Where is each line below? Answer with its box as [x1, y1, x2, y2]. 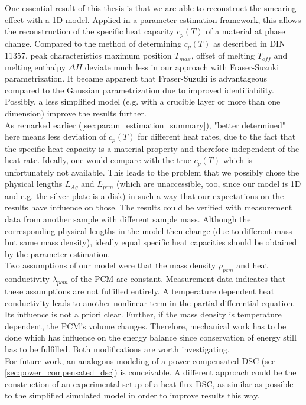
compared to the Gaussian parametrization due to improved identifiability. [5, 83, 274, 96]
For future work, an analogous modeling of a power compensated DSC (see [5, 354, 276, 367]
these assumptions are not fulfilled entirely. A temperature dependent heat [5, 284, 275, 297]
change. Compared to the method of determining [5, 37, 182, 49]
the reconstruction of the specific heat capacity [5, 25, 174, 37]
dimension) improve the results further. [5, 107, 147, 119]
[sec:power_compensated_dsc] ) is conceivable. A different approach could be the [5, 366, 297, 378]
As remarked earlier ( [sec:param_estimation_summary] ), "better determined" [5, 118, 286, 131]
